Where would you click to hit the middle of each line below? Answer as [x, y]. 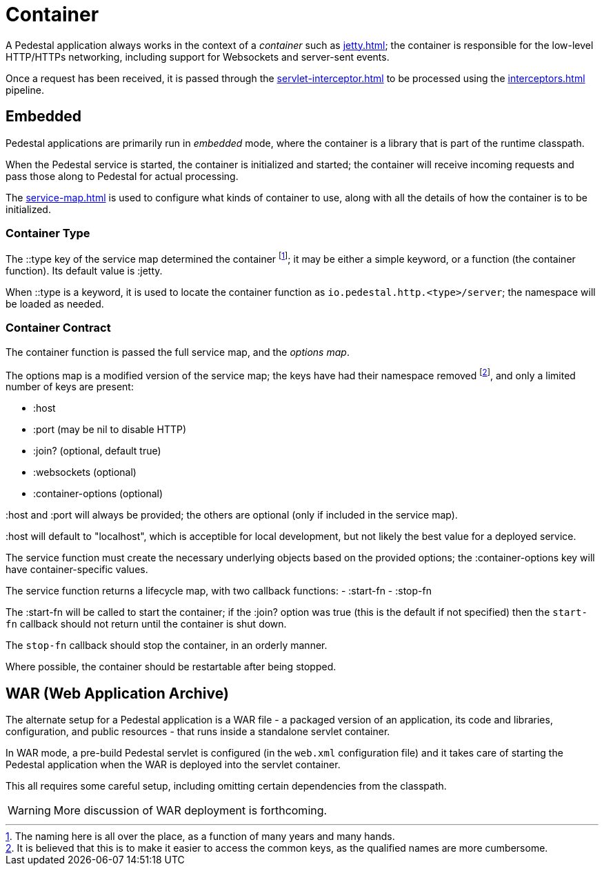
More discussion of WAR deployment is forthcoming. [190, 811]
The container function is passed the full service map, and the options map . [178, 352]
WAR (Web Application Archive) [117, 693]
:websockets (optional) [85, 472]
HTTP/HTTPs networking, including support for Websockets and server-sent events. [198, 57]
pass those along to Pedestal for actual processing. [122, 176]
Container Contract [58, 328]
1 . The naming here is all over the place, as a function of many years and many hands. [200, 837]
